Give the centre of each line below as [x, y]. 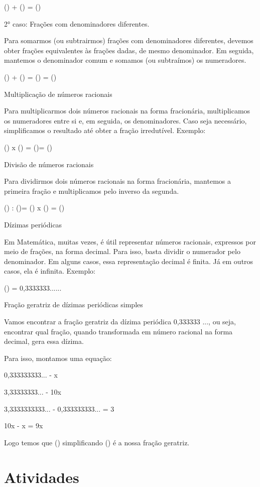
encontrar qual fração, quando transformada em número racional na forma [118, 331]
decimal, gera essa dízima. [44, 341]
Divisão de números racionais [49, 164]
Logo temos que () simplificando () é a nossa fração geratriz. [97, 442]
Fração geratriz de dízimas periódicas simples [74, 305]
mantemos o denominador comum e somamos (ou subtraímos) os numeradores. [125, 60]
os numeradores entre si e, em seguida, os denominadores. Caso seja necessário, [125, 120]
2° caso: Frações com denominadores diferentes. [77, 23]
